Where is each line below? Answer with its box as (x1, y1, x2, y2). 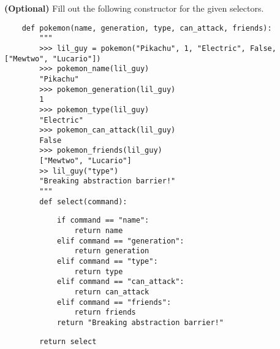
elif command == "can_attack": (56, 277, 184, 286)
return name (74, 226, 123, 236)
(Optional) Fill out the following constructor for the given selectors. (4, 2, 264, 14)
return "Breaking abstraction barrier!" (56, 318, 224, 327)
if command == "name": (56, 216, 149, 225)
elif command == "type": (56, 257, 158, 266)
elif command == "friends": (56, 297, 172, 307)
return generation (74, 247, 149, 256)
